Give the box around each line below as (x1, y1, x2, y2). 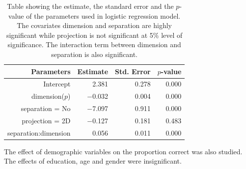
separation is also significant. (51, 49, 138, 59)
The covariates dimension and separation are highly (17, 20, 172, 30)
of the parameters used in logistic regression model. (26, 10, 181, 21)
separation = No (21, 103, 71, 113)
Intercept (43, 79, 71, 89)
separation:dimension (7, 127, 71, 138)
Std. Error (115, 66, 151, 76)
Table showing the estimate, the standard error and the (7, 1, 174, 11)
